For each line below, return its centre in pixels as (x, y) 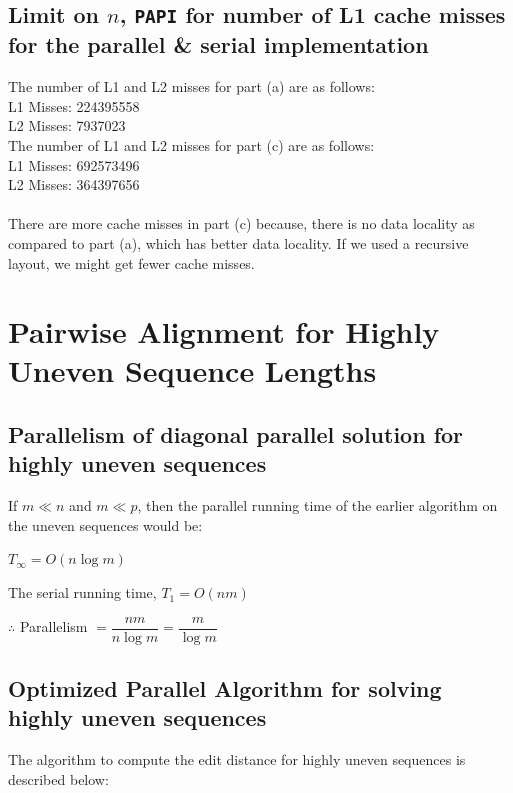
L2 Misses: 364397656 (74, 184)
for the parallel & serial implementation (218, 44)
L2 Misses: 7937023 (67, 125)
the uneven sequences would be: (105, 524)
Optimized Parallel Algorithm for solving (225, 688)
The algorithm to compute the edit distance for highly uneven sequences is (237, 759)
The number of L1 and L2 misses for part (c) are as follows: (191, 144)
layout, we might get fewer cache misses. (131, 262)
